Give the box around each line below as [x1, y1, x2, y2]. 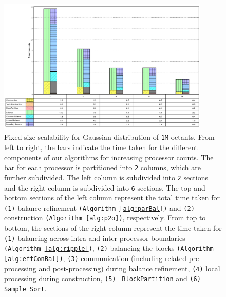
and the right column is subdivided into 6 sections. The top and [4, 182, 205, 193]
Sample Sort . [4, 283, 47, 294]
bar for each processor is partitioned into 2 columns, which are [4, 162, 201, 173]
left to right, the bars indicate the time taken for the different [4, 142, 198, 153]
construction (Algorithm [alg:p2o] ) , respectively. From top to [4, 212, 206, 223]
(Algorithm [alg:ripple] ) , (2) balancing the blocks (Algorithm [4, 243, 214, 253]
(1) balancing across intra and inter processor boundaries [4, 232, 185, 243]
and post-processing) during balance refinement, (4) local [39, 263, 220, 273]
